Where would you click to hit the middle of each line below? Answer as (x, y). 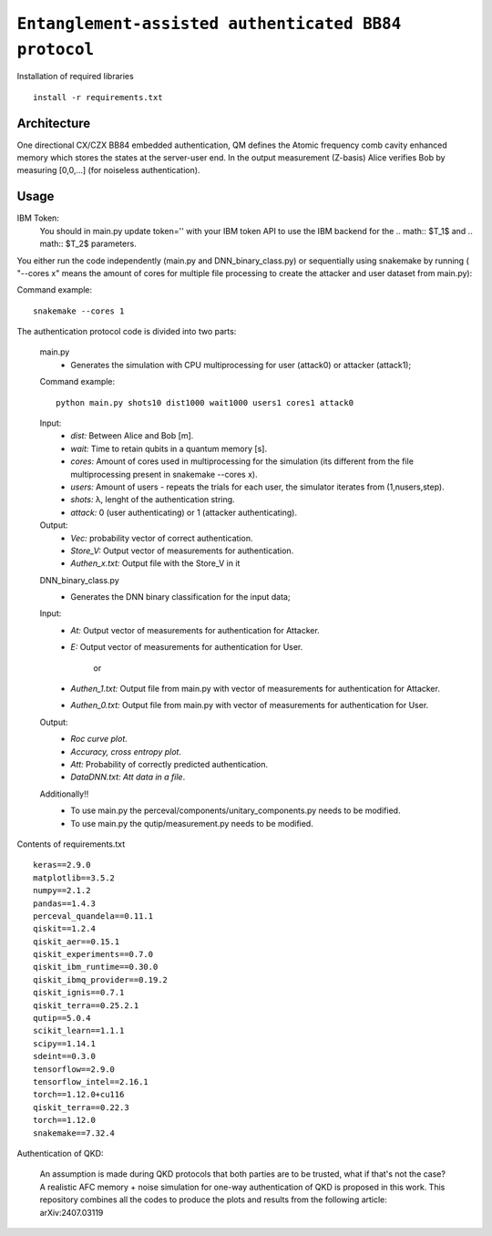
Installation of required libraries (75, 77)
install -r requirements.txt (98, 97)
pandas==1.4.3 (64, 903)
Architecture (54, 123)
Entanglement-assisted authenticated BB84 (209, 24)
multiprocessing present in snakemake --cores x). (164, 474)
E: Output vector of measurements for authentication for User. (187, 647)
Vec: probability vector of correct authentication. (162, 538)
